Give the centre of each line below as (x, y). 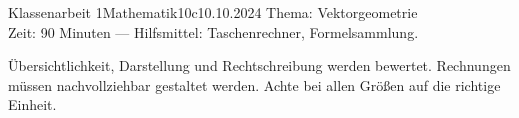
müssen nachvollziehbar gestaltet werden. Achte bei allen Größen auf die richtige (254, 84)
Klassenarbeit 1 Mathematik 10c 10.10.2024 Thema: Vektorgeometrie (213, 12)
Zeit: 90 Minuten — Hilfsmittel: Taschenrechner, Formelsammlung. (213, 31)
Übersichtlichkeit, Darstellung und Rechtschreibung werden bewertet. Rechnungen (259, 65)
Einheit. (32, 104)
